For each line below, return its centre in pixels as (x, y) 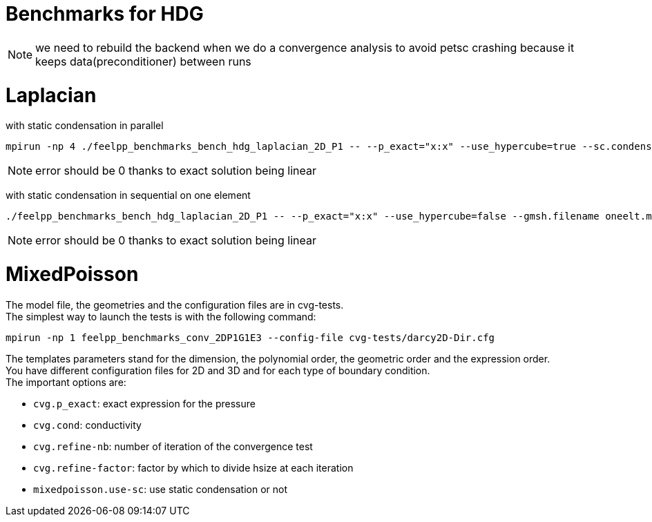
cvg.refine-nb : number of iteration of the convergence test (173, 446)
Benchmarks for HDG (105, 14)
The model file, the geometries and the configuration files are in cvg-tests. (175, 304)
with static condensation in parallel (85, 126)
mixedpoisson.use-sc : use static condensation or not (161, 489)
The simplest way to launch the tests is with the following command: (161, 316)
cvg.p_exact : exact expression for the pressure (144, 403)
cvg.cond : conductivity (87, 425)
